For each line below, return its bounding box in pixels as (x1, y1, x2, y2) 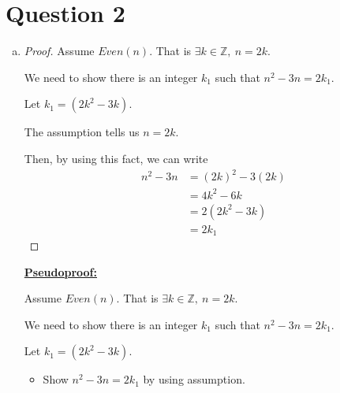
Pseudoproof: (24, 263, 97, 280)
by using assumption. (143, 371, 245, 387)
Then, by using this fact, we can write (24, 150, 208, 166)
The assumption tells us (24, 124, 140, 140)
